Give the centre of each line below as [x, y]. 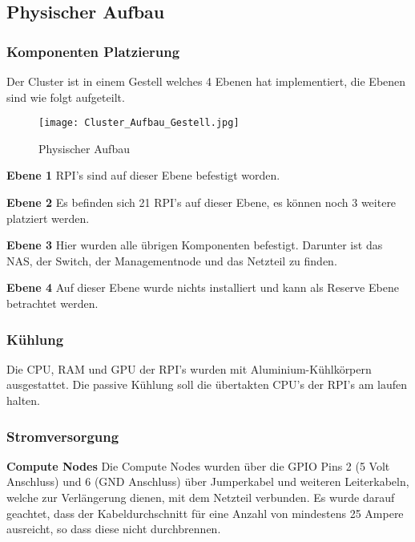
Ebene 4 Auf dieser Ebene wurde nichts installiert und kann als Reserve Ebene [203, 287]
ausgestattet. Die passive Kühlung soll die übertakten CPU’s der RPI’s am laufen [207, 384]
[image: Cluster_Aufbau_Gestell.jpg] [139, 123]
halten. [24, 400]
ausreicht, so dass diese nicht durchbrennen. [114, 529]
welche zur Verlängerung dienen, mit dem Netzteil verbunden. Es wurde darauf [201, 497]
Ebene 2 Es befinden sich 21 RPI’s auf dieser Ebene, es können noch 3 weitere [201, 202]
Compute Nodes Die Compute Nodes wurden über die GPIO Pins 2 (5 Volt [198, 465]
